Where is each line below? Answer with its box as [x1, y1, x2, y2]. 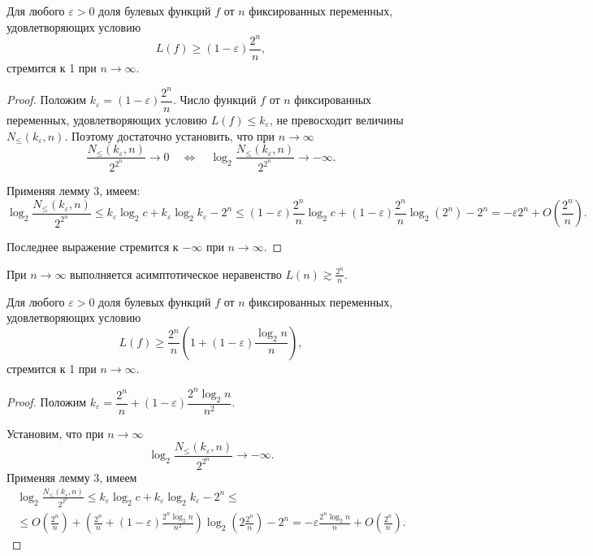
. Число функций [172, 91, 257, 108]
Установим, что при [6, 424, 104, 441]
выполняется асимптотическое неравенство [70, 265, 282, 282]
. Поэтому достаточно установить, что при [64, 127, 275, 144]
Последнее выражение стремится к [6, 238, 179, 255]
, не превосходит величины [269, 111, 404, 128]
